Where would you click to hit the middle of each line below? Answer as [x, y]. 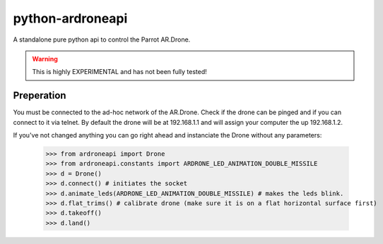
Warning [45, 59]
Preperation [40, 96]
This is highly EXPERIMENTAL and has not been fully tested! [120, 72]
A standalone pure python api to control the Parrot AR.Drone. [102, 39]
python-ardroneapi [70, 18]
